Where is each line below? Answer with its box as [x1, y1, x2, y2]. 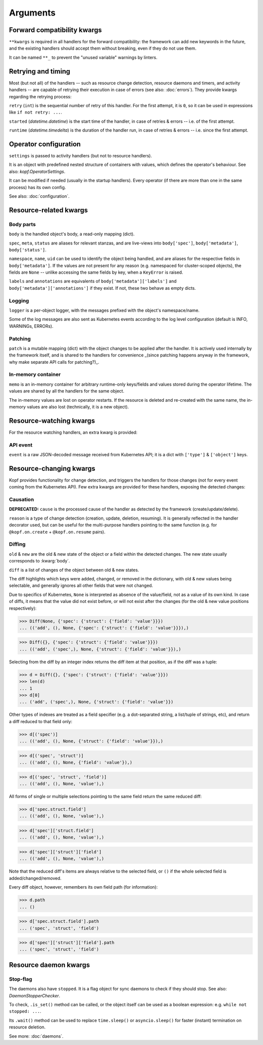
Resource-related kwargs [9, 206, 88, 214]
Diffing [9, 541, 26, 548]
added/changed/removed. [9, 875, 62, 881]
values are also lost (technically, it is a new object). [27, 404, 129, 410]
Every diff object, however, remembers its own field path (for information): [9, 884, 158, 890]
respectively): [9, 605, 37, 611]
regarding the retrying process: [9, 93, 72, 99]
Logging [9, 297, 29, 304]
